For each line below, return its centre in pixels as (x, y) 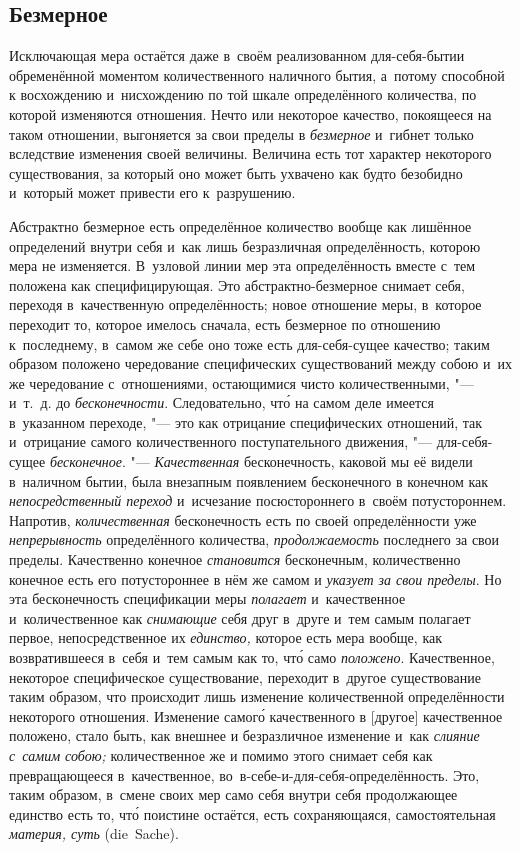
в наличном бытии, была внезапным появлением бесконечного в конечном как (249, 480)
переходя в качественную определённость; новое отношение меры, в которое (245, 304)
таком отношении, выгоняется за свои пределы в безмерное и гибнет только (241, 133)
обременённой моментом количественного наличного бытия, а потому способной (257, 74)
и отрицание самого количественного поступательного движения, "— (220, 441)
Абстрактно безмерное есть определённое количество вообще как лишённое (240, 225)
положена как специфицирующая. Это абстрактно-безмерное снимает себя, (237, 284)
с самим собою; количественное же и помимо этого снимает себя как (221, 754)
